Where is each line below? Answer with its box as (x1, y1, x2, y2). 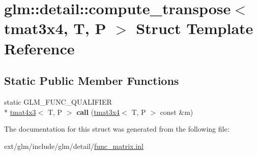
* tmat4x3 (4, 106, 36, 117)
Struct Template (136, 18, 253, 39)
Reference (4, 38, 75, 58)
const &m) (160, 106, 193, 117)
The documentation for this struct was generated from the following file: (4, 123, 230, 134)
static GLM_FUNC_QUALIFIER (4, 96, 112, 107)
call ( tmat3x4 (76, 106, 120, 117)
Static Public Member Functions (4, 73, 179, 88)
